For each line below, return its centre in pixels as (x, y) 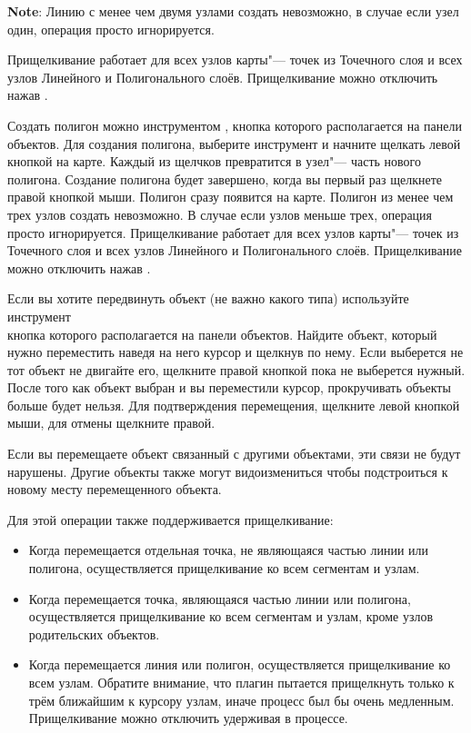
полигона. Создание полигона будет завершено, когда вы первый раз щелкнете (225, 178)
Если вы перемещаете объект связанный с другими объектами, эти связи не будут (234, 454)
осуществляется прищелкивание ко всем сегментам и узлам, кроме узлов (231, 616)
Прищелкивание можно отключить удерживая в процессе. (188, 718)
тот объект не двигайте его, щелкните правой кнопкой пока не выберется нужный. (236, 369)
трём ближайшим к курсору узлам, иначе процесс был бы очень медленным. (241, 700)
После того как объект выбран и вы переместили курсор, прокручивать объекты (229, 387)
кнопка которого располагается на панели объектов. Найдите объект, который (222, 334)
